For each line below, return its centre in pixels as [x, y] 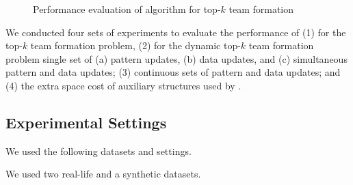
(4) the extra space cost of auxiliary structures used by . [123, 85]
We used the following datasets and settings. [99, 151]
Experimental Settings [86, 122]
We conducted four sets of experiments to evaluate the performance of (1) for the [176, 32]
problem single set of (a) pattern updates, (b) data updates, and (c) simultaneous [176, 58]
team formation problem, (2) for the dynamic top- [135, 45]
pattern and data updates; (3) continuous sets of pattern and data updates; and [173, 72]
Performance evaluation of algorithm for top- [127, 9]
